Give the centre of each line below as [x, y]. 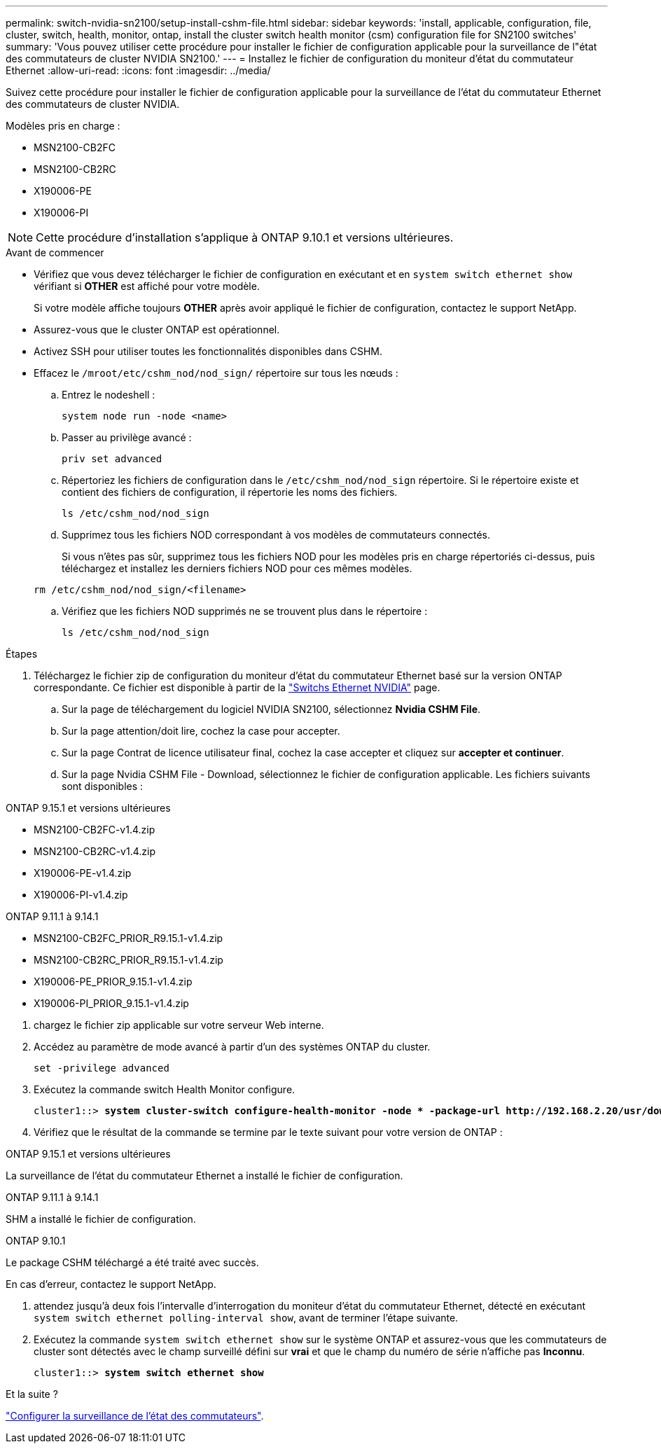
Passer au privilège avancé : [127, 437]
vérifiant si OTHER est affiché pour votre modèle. [147, 286]
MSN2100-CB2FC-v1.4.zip [95, 830]
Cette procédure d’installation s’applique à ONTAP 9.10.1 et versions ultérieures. [245, 237]
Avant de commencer [55, 252]
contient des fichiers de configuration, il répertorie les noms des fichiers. [230, 492]
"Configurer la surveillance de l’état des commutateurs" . [135, 1416]
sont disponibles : [103, 786]
